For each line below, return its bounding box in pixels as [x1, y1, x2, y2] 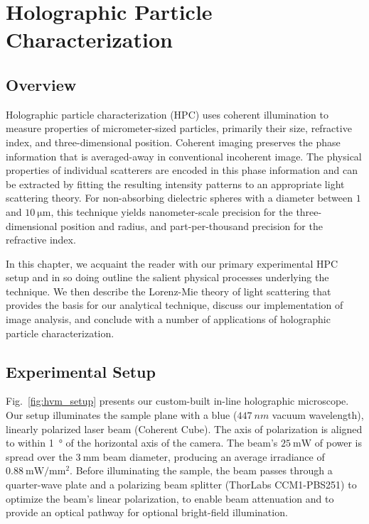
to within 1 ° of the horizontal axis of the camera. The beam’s [6, 435, 278, 450]
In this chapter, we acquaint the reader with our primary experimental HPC [6, 256, 338, 271]
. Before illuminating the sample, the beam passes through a [70, 463, 333, 478]
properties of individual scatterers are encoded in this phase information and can [6, 163, 358, 178]
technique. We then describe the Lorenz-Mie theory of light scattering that [6, 283, 331, 298]
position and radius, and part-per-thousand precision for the [60, 218, 323, 233]
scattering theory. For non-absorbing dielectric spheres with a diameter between [6, 190, 353, 205]
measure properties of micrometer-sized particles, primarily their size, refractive [6, 121, 352, 136]
